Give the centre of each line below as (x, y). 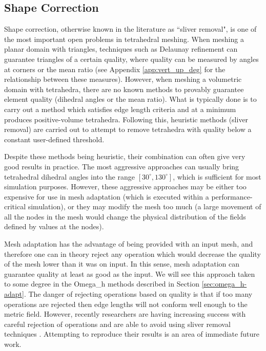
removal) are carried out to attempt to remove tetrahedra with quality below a (128, 129)
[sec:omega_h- (224, 284)
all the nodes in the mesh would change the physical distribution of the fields (125, 216)
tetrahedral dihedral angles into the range (69, 176)
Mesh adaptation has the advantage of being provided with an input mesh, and (129, 244)
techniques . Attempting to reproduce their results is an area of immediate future (132, 334)
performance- (232, 196)
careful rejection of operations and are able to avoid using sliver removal (117, 324)
